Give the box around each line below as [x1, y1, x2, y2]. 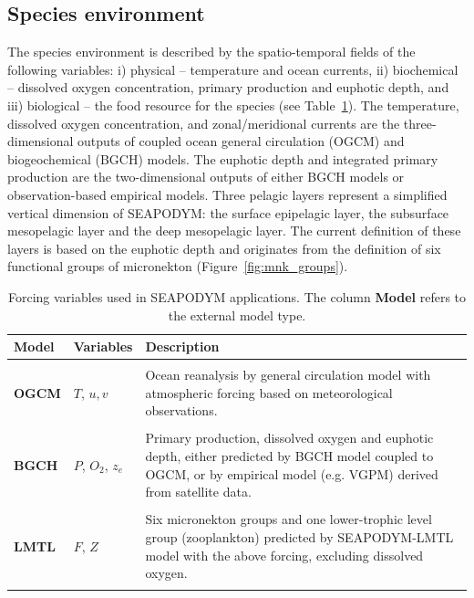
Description [145, 337, 220, 356]
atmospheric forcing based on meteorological [145, 383, 393, 402]
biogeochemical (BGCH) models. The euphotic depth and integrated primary [7, 149, 438, 168]
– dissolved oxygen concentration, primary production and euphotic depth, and [7, 78, 449, 97]
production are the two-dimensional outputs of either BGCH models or [7, 167, 405, 186]
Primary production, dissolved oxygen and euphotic [145, 428, 434, 447]
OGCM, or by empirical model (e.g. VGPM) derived [145, 464, 438, 483]
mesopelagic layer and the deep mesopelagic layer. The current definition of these [7, 221, 461, 240]
